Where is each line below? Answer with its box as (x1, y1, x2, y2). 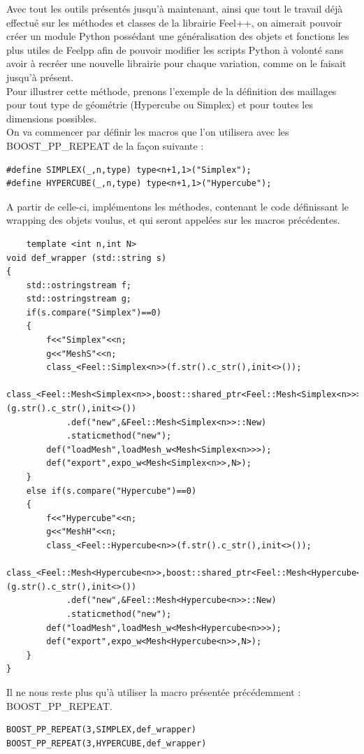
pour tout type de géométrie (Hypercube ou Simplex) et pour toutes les (6, 97, 313, 112)
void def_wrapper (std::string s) (6, 252, 167, 263)
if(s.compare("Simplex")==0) (26, 307, 161, 318)
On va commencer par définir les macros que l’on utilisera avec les (6, 125, 289, 139)
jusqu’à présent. (6, 69, 74, 84)
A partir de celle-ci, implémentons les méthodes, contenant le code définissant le (6, 199, 349, 213)
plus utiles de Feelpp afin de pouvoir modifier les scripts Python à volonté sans (6, 42, 344, 57)
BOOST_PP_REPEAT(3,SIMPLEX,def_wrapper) (6, 725, 197, 735)
